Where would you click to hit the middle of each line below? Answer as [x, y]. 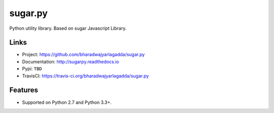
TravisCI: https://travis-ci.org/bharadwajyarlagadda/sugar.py [85, 76]
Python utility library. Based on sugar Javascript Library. [68, 28]
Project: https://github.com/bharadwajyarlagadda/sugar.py [83, 54]
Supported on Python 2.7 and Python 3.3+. [67, 102]
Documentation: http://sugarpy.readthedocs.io [71, 62]
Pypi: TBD [32, 69]
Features [24, 90]
